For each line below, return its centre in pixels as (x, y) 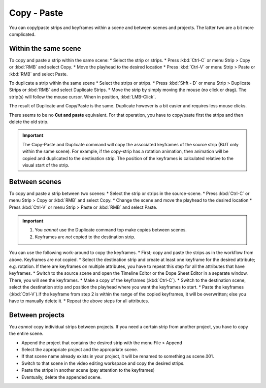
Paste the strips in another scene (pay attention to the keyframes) (88, 370)
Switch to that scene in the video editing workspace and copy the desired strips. (103, 363)
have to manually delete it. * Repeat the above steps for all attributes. (79, 301)
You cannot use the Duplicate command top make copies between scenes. (111, 230)
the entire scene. (26, 334)
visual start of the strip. (46, 165)
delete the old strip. (29, 122)
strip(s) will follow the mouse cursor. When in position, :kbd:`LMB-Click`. (83, 97)
